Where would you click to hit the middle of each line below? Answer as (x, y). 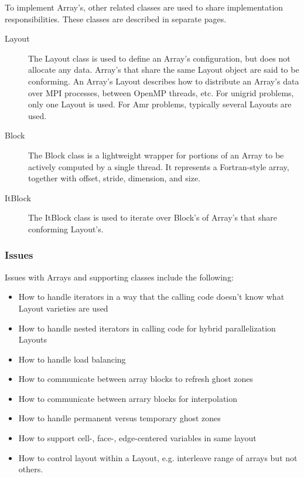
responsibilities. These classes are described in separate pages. (116, 18)
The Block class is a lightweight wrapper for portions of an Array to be (156, 155)
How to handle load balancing (72, 359)
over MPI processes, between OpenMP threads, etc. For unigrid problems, (161, 92)
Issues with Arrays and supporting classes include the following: (119, 277)
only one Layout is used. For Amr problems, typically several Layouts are (160, 104)
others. (31, 469)
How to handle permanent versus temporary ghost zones (119, 418)
